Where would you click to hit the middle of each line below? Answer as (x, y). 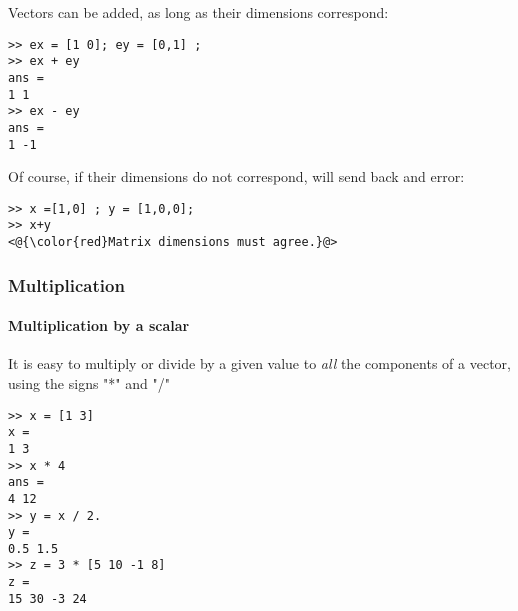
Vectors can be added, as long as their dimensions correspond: (198, 12)
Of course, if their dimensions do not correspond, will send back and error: (236, 176)
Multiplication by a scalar (99, 325)
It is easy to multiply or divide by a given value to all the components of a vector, (259, 363)
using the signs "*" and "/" (89, 382)
